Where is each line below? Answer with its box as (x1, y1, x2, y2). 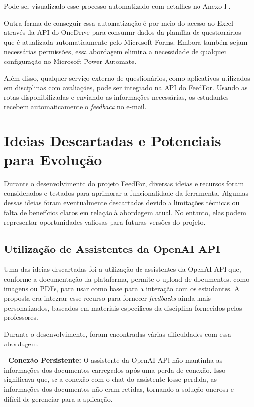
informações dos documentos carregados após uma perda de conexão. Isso (4, 364, 226, 375)
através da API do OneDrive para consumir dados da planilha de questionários (4, 27, 241, 37)
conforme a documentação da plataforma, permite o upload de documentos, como (4, 274, 250, 284)
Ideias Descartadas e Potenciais (4, 130, 221, 151)
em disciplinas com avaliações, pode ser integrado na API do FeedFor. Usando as (4, 82, 248, 93)
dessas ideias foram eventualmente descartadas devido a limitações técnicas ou (4, 197, 240, 208)
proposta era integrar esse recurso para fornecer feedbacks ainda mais (4, 293, 211, 303)
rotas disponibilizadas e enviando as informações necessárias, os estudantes (4, 92, 229, 102)
